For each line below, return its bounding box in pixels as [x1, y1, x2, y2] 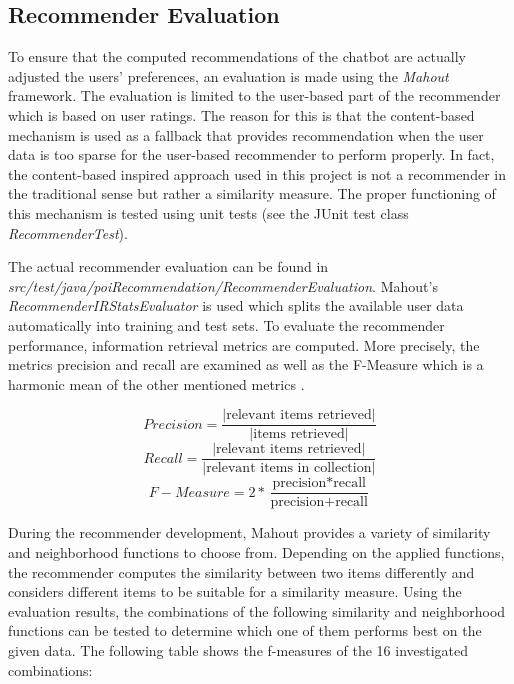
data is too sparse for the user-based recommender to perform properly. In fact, [8, 144, 495, 165]
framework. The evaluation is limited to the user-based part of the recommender [8, 85, 501, 106]
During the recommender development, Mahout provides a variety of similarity [8, 522, 491, 543]
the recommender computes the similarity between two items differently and [8, 561, 475, 582]
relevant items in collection [206, 461, 372, 476]
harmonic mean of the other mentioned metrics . [8, 373, 305, 394]
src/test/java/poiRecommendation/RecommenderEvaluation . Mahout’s [8, 275, 438, 296]
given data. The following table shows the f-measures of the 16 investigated [8, 640, 469, 661]
